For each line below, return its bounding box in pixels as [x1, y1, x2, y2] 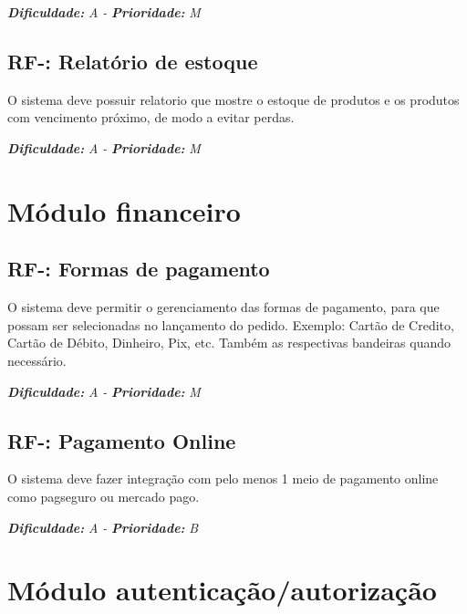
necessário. [7, 350, 67, 369]
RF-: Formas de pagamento [7, 255, 270, 283]
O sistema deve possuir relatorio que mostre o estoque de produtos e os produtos [7, 89, 460, 109]
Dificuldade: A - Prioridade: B [7, 517, 199, 536]
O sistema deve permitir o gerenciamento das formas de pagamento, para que [7, 297, 440, 317]
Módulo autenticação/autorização [7, 571, 437, 609]
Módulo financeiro [7, 192, 241, 229]
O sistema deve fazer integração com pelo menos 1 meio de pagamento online [7, 469, 439, 488]
